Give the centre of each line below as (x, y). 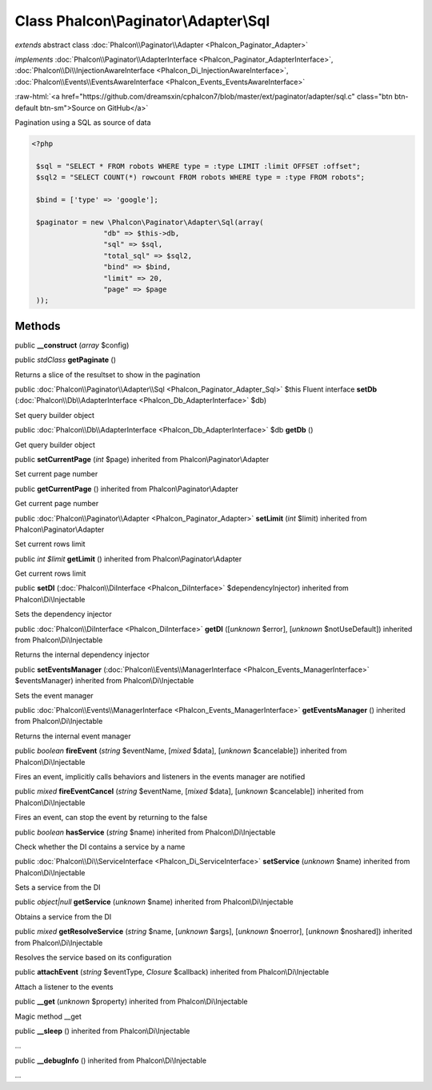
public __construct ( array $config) (72, 345)
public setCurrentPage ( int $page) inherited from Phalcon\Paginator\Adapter (142, 459)
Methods (38, 326)
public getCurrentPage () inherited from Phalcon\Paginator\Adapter (127, 489)
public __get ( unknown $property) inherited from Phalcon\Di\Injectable (131, 1002)
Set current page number (56, 474)
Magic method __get (48, 1016)
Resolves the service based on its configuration (93, 958)
